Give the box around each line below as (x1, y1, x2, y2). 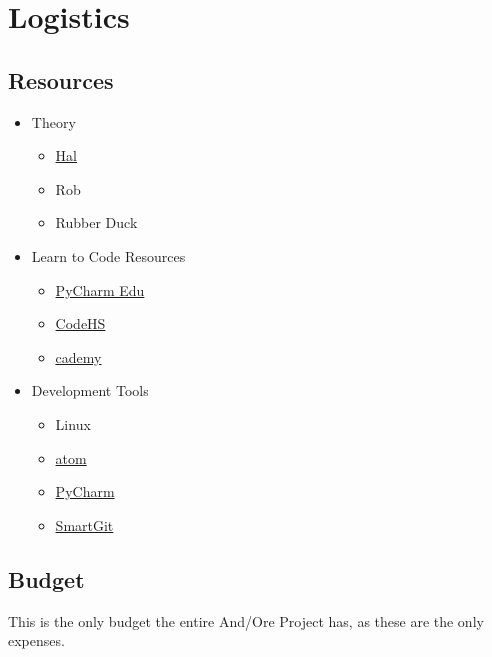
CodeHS (55, 313, 106, 334)
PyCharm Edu (55, 279, 145, 300)
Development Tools (31, 380, 149, 401)
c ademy (55, 346, 102, 367)
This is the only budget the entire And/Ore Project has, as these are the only (8, 610, 484, 631)
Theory (31, 111, 76, 132)
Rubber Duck (55, 212, 138, 233)
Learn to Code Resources (31, 245, 186, 266)
